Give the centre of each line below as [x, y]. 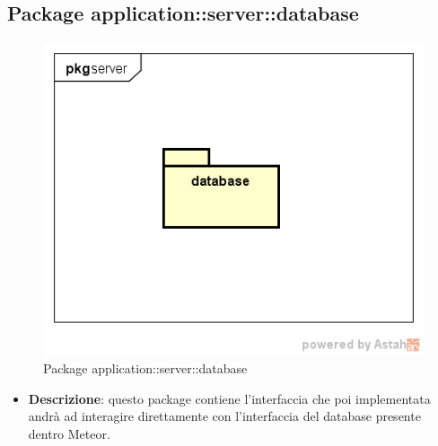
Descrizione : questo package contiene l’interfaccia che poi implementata [229, 398]
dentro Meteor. [69, 433]
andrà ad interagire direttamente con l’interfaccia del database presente [224, 416]
